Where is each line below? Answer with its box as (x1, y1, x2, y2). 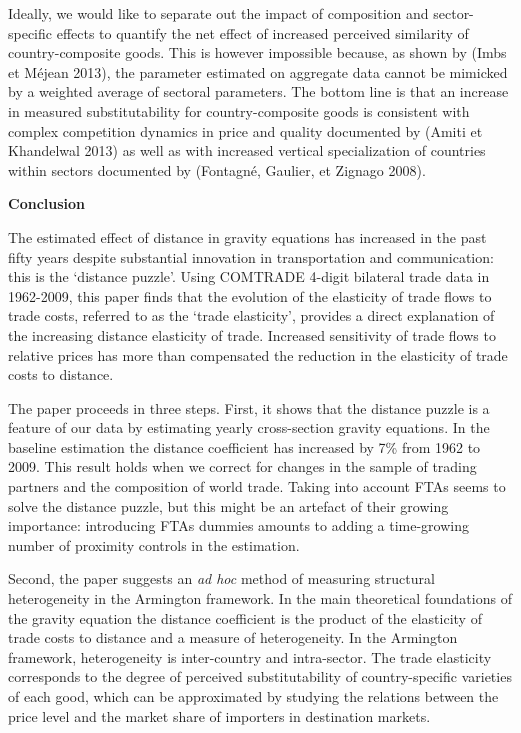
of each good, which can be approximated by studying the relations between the (8, 686, 499, 706)
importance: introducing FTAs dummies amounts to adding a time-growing (8, 515, 470, 536)
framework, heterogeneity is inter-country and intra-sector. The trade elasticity (8, 646, 492, 667)
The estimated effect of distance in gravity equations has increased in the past (8, 226, 487, 247)
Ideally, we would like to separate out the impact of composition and (8, 3, 429, 23)
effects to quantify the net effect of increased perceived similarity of (56, 22, 469, 43)
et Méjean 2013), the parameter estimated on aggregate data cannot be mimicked (8, 61, 508, 82)
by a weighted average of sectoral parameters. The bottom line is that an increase (8, 81, 509, 102)
